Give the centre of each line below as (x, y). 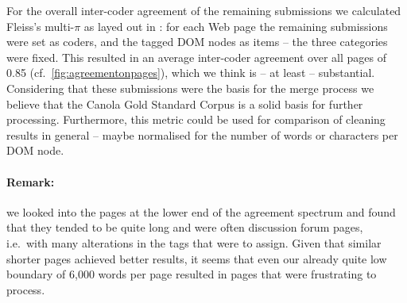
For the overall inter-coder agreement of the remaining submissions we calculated (204, 10)
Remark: (31, 181)
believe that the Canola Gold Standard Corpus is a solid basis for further (185, 104)
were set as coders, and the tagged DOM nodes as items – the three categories (197, 42)
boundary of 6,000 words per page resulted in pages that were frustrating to (192, 274)
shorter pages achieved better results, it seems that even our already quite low (197, 258)
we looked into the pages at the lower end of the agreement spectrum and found (201, 211)
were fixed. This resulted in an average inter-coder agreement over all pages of (197, 57)
